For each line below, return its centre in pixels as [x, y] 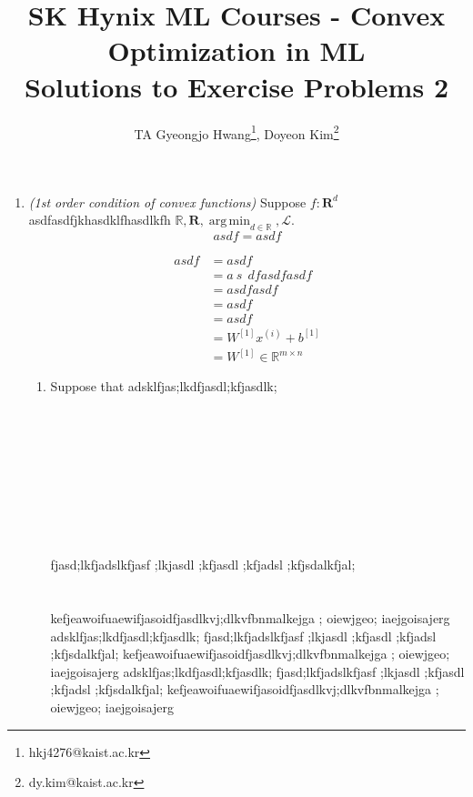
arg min [229, 222]
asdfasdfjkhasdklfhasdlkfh [100, 220]
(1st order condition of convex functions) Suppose [167, 202]
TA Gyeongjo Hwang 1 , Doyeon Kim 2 [236, 132]
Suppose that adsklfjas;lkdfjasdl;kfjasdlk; [164, 386]
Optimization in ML [236, 50]
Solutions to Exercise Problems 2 [236, 86]
